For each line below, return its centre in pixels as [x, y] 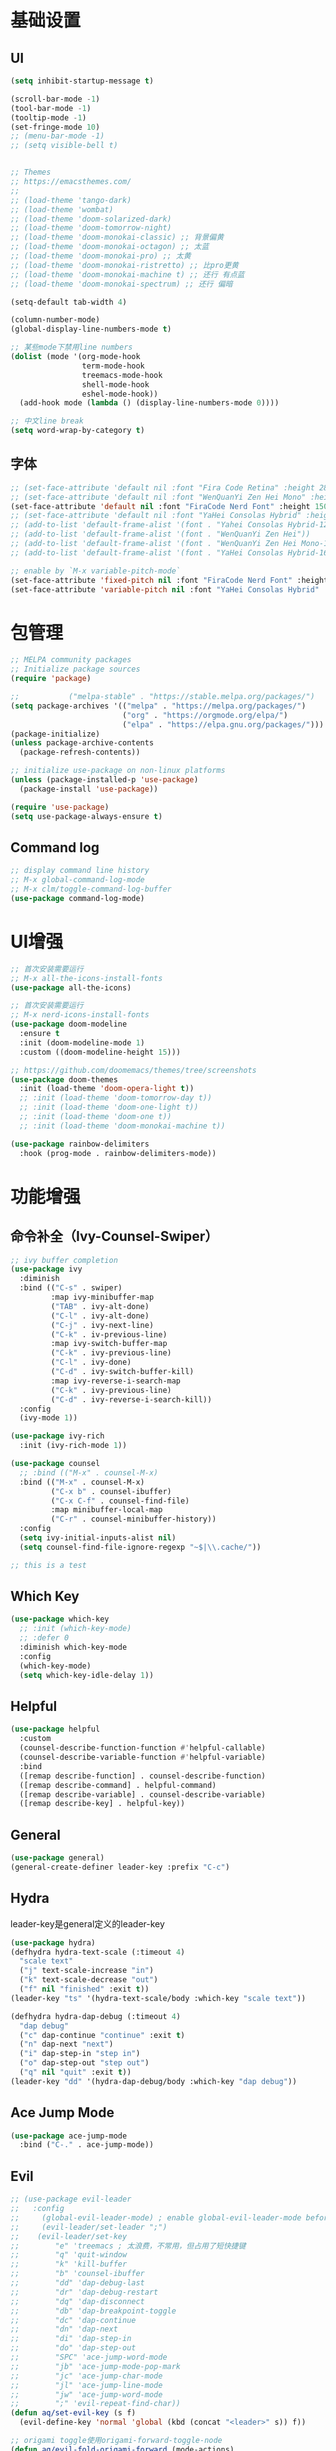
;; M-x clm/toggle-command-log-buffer [91, 889]
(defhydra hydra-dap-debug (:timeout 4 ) [96, 2016]
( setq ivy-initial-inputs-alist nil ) [98, 1538]
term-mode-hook [113, 366]
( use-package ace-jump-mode [69, 2136]
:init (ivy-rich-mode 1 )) [73, 1446]
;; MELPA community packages [71, 660]
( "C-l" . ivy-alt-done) [100, 1316]
